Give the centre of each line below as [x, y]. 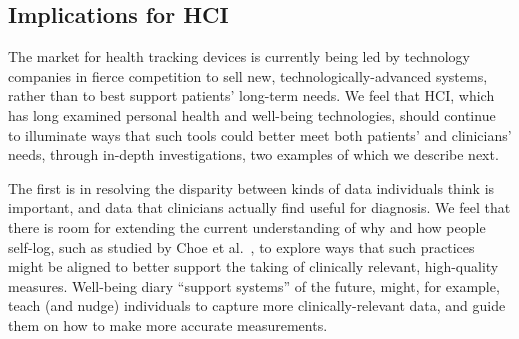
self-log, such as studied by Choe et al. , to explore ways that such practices [241, 246]
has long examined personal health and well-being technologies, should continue [252, 114]
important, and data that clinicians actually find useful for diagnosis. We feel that [259, 207]
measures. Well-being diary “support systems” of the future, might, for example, [254, 285]
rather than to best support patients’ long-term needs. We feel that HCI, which [251, 95]
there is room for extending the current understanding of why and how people [247, 226]
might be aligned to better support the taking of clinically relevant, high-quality [253, 266]
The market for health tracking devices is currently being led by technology [239, 56]
